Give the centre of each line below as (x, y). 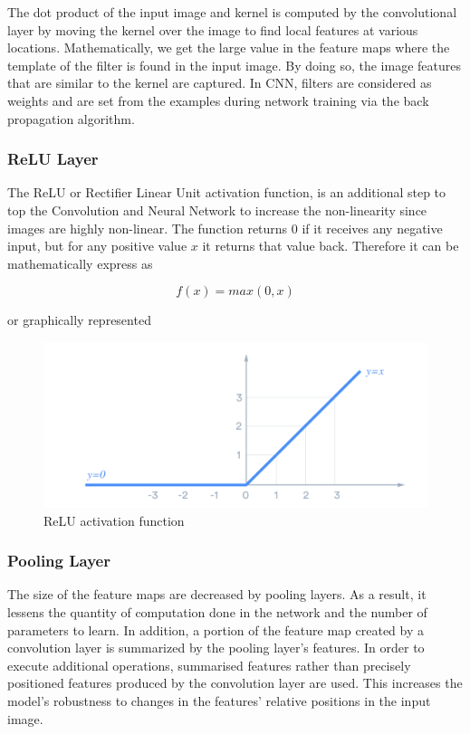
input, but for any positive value (97, 246)
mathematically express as (80, 263)
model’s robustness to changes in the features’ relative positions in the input (219, 700)
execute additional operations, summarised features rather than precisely (209, 665)
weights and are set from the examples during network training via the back (218, 100)
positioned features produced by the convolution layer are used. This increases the (235, 683)
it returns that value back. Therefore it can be (331, 246)
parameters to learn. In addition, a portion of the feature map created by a (216, 629)
